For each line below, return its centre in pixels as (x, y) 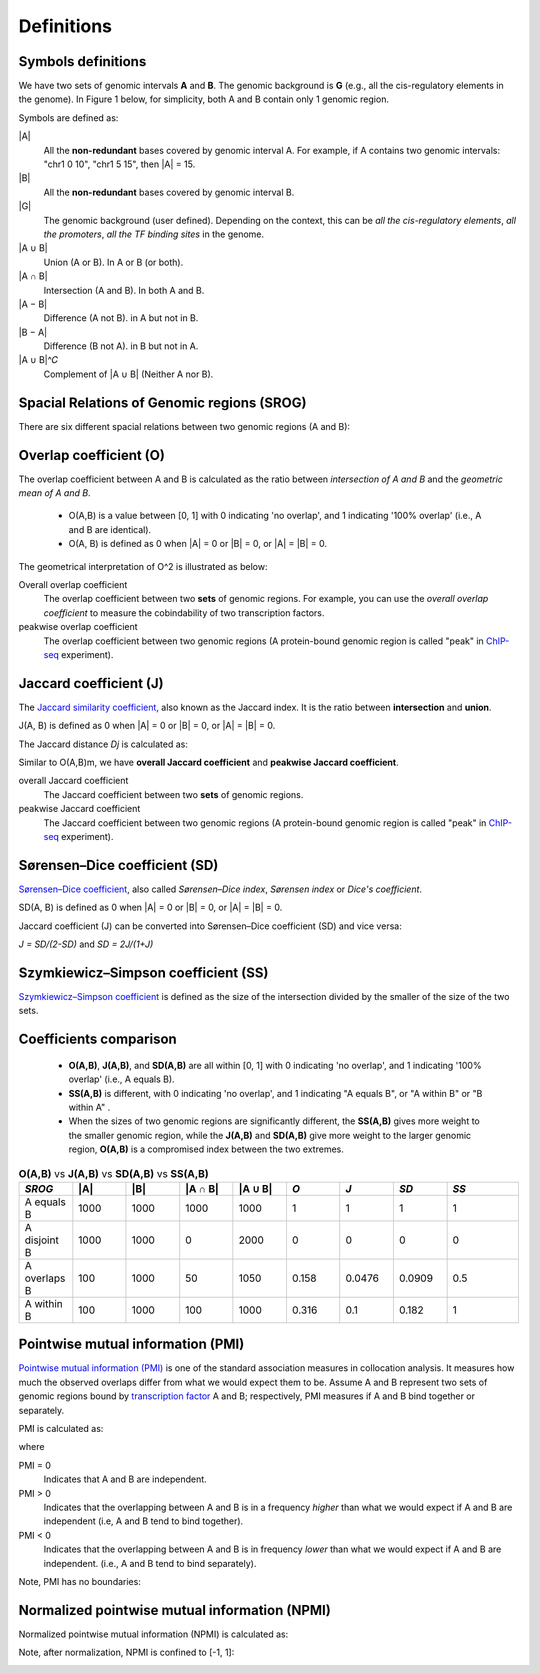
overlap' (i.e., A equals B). (121, 1079)
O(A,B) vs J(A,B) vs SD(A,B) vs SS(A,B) (113, 1173)
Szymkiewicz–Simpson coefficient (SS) (143, 972)
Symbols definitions (82, 61)
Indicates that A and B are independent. (125, 1479)
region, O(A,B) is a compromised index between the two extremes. (206, 1149)
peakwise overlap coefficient (78, 627)
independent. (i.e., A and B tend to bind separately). (150, 1563)
